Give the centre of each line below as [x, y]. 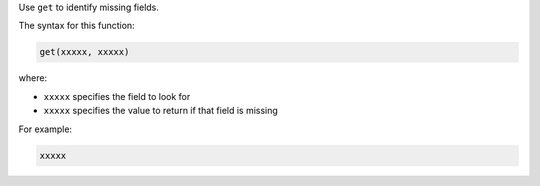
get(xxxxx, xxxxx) [84, 52]
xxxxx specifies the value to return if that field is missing [161, 111]
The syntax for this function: [76, 26]
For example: [45, 129]
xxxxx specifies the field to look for [117, 96]
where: [33, 78]
